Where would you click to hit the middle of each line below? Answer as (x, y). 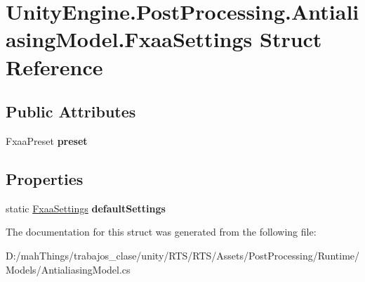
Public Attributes (71, 111)
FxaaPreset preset (47, 140)
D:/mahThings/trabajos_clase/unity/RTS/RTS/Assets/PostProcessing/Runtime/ (183, 255)
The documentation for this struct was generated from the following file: (161, 232)
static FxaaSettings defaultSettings (86, 208)
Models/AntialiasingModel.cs (68, 269)
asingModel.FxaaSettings (129, 39)
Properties (45, 178)
